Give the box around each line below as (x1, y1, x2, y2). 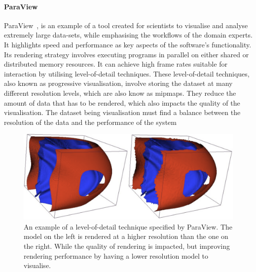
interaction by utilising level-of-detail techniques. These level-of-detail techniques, (4, 68, 250, 78)
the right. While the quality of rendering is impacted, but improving (24, 241, 230, 251)
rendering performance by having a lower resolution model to (24, 250, 209, 261)
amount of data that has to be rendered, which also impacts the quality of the (4, 97, 240, 108)
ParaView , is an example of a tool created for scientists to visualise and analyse (4, 20, 248, 30)
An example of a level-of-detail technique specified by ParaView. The (24, 221, 233, 232)
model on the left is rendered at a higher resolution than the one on (24, 231, 228, 241)
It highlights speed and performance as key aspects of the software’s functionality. (4, 39, 252, 49)
